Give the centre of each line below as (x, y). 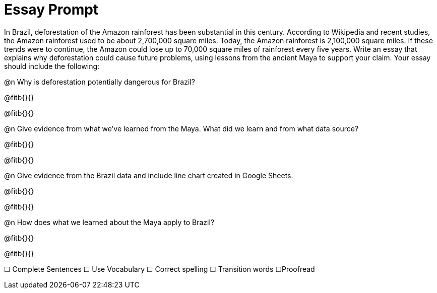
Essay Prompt (51, 10)
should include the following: (52, 66)
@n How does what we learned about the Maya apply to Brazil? (109, 222)
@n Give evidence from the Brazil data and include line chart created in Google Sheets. (149, 175)
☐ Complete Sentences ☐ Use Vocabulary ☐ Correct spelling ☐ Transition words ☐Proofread (160, 269)
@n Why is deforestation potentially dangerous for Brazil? (100, 82)
